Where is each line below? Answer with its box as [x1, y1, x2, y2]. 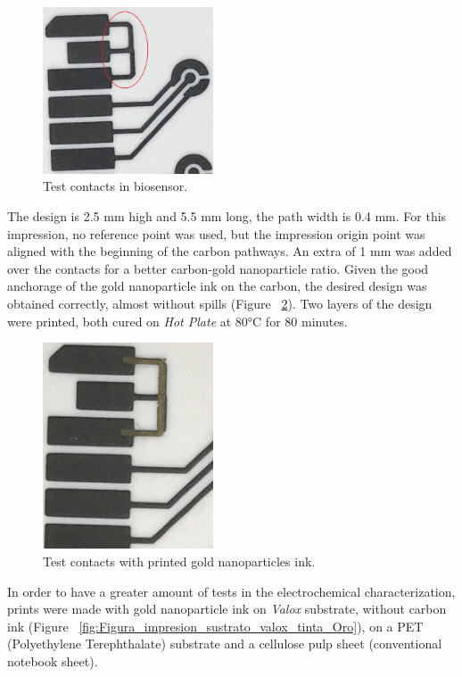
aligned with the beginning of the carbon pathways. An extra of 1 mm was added [7, 242, 452, 260]
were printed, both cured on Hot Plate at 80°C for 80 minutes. [7, 311, 348, 330]
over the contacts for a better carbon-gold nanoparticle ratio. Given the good [7, 259, 429, 277]
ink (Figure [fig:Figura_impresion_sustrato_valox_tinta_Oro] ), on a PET [7, 616, 424, 635]
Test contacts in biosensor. [43, 177, 188, 195]
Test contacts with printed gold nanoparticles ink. [43, 552, 316, 571]
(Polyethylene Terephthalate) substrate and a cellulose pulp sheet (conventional [7, 634, 442, 653]
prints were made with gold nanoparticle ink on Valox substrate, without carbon [7, 599, 447, 618]
